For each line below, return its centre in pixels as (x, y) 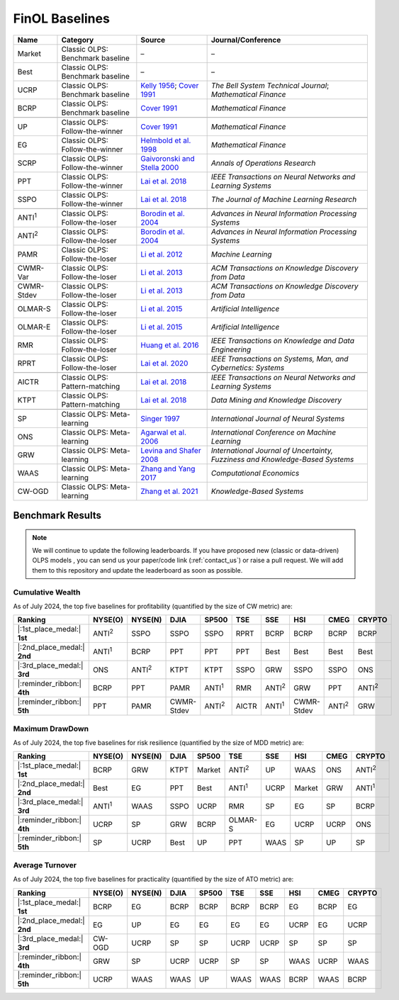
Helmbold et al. (166, 140)
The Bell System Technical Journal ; (270, 85)
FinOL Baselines (61, 18)
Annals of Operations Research (263, 163)
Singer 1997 (160, 418)
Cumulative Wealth (47, 592)
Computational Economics (255, 473)
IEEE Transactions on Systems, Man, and (280, 359)
